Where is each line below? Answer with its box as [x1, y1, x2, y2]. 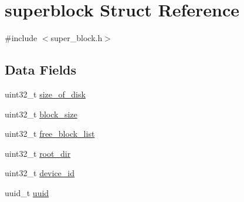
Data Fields [5, 60, 77, 79]
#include [5, 32, 38, 44]
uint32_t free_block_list [5, 127, 95, 140]
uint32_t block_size [5, 107, 77, 120]
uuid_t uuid [5, 186, 49, 198]
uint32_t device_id [5, 167, 75, 179]
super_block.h [50, 32, 103, 44]
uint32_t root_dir [5, 147, 71, 159]
